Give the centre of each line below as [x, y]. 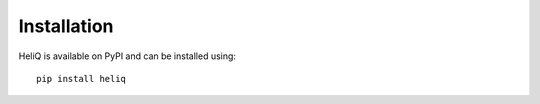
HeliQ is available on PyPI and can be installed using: [127, 56]
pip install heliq [81, 78]
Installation [66, 26]
